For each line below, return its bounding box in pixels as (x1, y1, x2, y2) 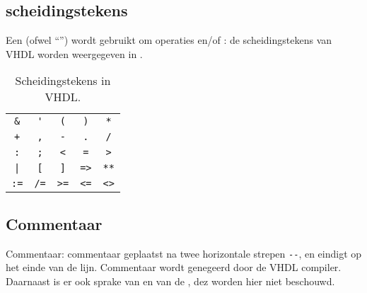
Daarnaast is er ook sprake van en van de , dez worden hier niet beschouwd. (6, 273, 335, 288)
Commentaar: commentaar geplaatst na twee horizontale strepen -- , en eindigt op (6, 246, 362, 260)
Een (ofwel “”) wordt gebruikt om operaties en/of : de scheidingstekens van (6, 33, 332, 47)
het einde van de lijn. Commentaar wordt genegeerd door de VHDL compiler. (6, 260, 342, 275)
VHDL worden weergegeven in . (6, 46, 143, 61)
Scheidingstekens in (15, 72, 111, 89)
